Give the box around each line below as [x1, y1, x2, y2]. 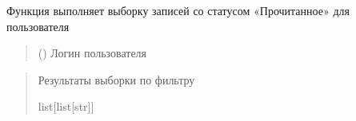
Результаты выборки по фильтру [38, 71, 195, 88]
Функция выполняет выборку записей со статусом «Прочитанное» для [6, 2, 350, 18]
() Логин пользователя [38, 45, 147, 61]
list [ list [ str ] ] [38, 98, 94, 115]
